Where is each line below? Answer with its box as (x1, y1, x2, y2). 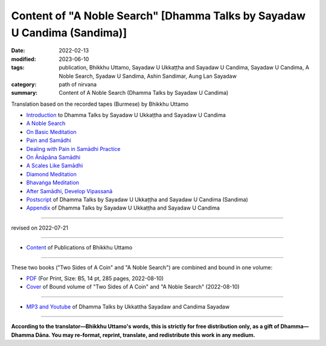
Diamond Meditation (26, 170, 77, 178)
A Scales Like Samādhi (26, 162, 83, 169)
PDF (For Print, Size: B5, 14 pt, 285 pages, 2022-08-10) (26, 275, 164, 282)
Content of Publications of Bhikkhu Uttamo (26, 244, 133, 251)
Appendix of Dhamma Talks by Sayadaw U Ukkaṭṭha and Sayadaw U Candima (26, 204, 220, 211)
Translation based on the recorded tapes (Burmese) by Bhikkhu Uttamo (11, 100, 189, 107)
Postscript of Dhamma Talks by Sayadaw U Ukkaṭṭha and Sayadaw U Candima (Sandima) (26, 196, 249, 203)
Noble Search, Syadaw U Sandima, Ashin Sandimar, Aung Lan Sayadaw (59, 72, 237, 80)
